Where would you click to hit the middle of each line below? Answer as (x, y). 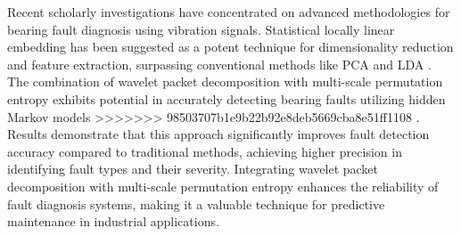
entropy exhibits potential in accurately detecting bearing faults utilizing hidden (226, 98)
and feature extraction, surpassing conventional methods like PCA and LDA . (219, 64)
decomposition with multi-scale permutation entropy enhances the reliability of (223, 186)
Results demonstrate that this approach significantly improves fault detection (218, 134)
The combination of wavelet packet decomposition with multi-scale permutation (225, 81)
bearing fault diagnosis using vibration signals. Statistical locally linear (201, 29)
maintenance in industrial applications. (113, 221)
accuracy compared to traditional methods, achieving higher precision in (205, 151)
